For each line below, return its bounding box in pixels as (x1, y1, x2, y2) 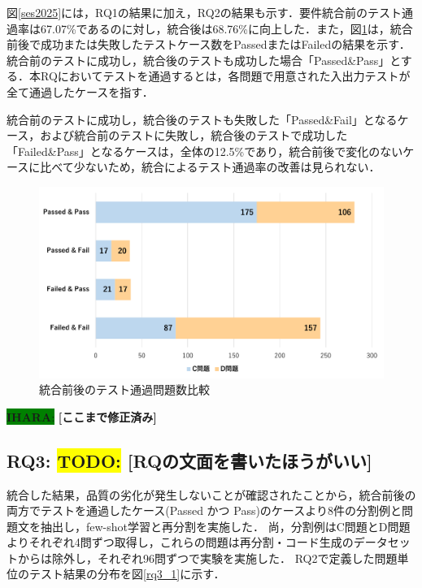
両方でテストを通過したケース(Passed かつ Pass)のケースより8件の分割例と (7, 502, 402, 519)
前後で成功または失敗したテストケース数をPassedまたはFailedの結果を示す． (7, 36, 411, 53)
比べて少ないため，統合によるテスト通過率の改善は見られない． (40, 158, 381, 175)
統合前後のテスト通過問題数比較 (39, 381, 210, 398)
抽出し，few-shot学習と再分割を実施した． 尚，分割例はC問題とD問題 (40, 517, 411, 534)
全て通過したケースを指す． (7, 83, 154, 100)
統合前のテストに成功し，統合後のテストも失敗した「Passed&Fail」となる (7, 110, 398, 128)
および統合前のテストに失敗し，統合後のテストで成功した (40, 127, 348, 144)
